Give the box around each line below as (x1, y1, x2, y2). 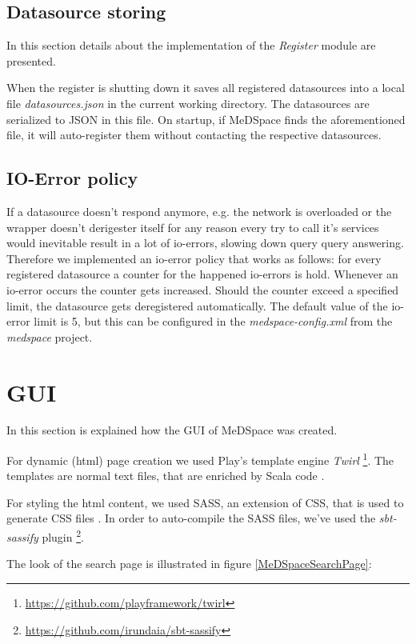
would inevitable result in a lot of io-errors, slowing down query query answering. (6, 234, 404, 251)
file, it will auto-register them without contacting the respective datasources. (6, 126, 382, 143)
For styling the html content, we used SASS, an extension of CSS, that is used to (6, 494, 404, 510)
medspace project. (6, 328, 93, 345)
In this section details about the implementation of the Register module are (6, 37, 376, 54)
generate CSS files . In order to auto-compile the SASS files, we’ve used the (6, 510, 376, 526)
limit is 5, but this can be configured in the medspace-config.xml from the (34, 313, 393, 330)
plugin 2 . (42, 526, 84, 545)
